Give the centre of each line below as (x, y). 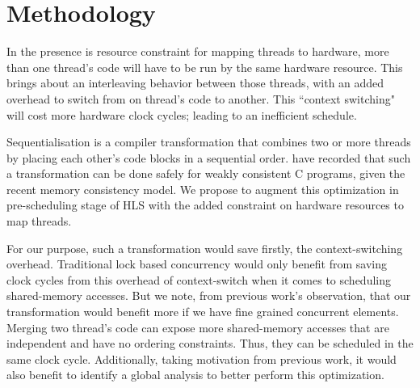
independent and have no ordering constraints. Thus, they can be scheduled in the (210, 343)
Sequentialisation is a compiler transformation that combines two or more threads (209, 142)
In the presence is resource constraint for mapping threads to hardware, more (198, 51)
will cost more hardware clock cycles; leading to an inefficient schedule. (182, 114)
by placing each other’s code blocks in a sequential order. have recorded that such (209, 157)
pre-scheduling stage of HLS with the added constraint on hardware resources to (205, 205)
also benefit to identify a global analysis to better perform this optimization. (195, 375)
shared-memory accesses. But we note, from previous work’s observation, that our (209, 295)
